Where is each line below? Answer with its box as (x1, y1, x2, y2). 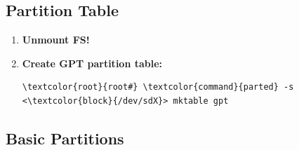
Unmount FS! (22, 32, 90, 47)
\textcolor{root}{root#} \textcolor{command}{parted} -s (22, 82, 294, 93)
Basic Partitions (6, 127, 124, 149)
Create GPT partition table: (22, 55, 163, 70)
